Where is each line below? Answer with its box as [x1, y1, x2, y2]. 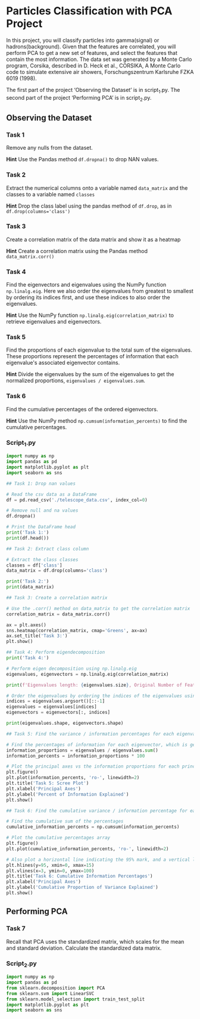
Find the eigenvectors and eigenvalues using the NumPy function [6, 281, 167, 288]
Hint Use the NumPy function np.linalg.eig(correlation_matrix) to [6, 312, 174, 319]
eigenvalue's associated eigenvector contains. [6, 359, 120, 367]
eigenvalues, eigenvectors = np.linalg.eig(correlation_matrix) [6, 671, 169, 677]
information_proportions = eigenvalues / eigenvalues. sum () [6, 747, 159, 753]
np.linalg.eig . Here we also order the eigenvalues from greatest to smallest [6, 288, 193, 295]
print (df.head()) [6, 535, 49, 541]
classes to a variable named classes [6, 190, 95, 198]
